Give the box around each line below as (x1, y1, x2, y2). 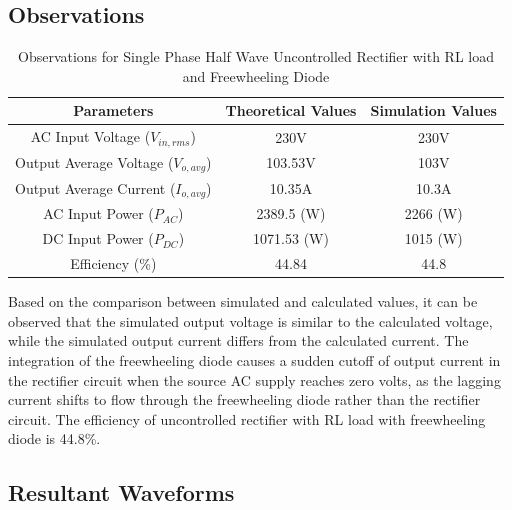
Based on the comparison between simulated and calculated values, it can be (8, 291, 478, 312)
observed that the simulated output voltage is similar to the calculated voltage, (8, 310, 493, 331)
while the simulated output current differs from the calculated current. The (8, 330, 469, 351)
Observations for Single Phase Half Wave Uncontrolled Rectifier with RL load (17, 46, 494, 67)
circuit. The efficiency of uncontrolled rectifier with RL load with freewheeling (8, 408, 486, 429)
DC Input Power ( (42, 228, 154, 249)
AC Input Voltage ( (30, 126, 151, 147)
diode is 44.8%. (8, 428, 101, 449)
